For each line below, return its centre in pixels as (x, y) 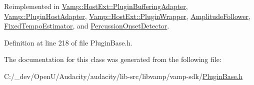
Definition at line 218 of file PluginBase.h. (68, 42)
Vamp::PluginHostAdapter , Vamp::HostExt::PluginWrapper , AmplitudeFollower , (127, 16)
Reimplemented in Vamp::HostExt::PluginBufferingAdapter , (96, 6)
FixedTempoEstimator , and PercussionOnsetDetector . (87, 26)
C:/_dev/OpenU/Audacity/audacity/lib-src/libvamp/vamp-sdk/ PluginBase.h (123, 76)
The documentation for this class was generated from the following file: (113, 59)
